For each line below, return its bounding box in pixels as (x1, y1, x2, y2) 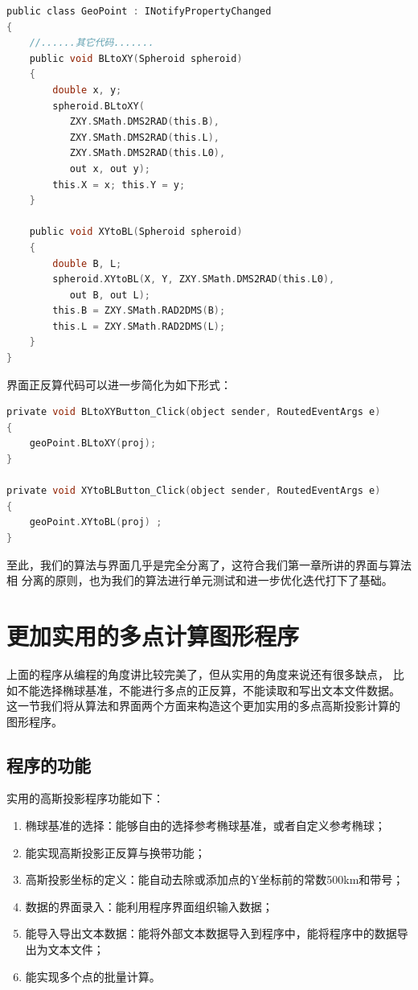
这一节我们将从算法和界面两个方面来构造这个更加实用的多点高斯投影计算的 (6, 697, 400, 714)
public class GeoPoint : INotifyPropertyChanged (6, 6, 272, 17)
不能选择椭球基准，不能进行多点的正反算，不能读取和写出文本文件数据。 (17, 681, 400, 698)
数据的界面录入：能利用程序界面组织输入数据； (25, 898, 273, 914)
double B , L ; (52, 257, 122, 269)
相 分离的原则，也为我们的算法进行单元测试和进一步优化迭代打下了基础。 (6, 572, 393, 589)
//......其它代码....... (29, 37, 154, 49)
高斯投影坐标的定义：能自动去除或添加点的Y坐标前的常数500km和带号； (25, 871, 404, 888)
